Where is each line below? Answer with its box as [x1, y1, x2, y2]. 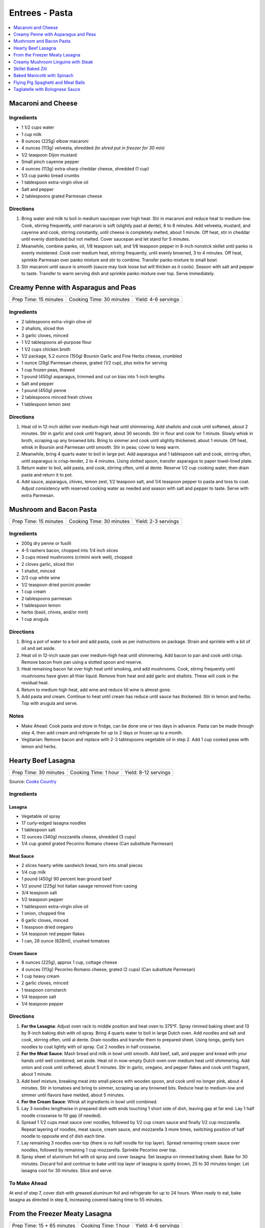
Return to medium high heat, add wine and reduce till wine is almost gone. [21, 687, 171, 693]
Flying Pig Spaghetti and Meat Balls [13, 79, 85, 85]
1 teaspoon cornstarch [21, 987, 67, 993]
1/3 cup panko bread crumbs [21, 172, 79, 178]
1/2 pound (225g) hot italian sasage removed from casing [21, 883, 137, 889]
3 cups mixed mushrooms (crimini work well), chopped [21, 554, 132, 560]
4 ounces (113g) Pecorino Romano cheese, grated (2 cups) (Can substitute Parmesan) [21, 966, 196, 972]
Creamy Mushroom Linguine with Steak [13, 59, 93, 65]
